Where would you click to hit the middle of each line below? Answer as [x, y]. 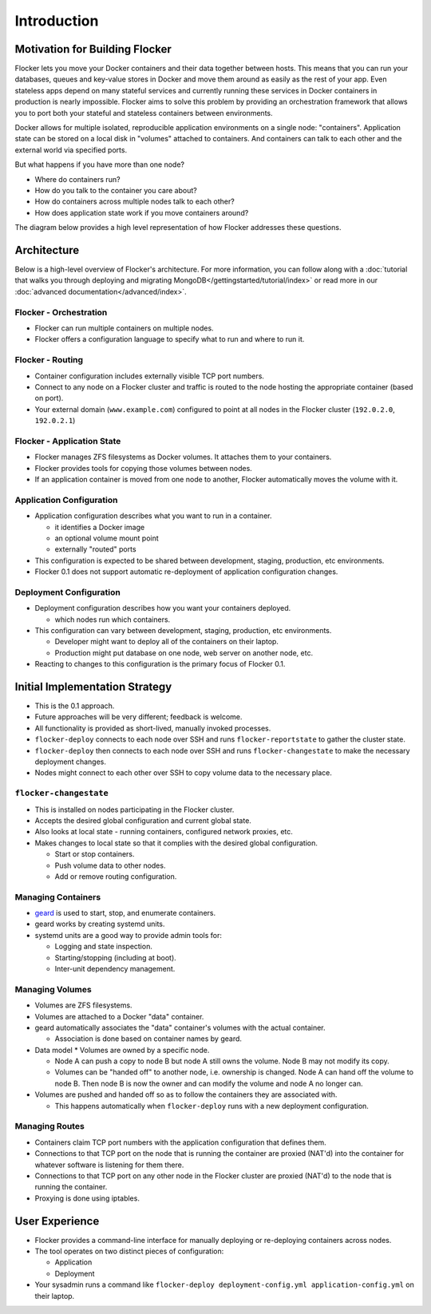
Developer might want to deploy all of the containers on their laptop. [167, 642]
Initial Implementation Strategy [93, 687]
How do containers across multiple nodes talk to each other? [134, 202]
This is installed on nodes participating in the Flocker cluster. [134, 809]
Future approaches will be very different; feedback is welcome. [138, 717]
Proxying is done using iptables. [87, 1198]
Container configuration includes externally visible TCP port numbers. [150, 376]
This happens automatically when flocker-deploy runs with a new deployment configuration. [212, 1106]
